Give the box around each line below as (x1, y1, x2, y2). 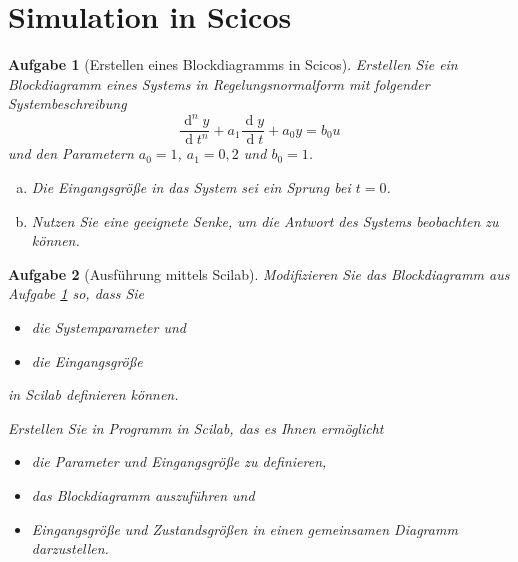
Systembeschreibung (8, 93, 127, 114)
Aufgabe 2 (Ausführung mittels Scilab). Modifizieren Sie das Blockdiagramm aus (8, 263, 510, 284)
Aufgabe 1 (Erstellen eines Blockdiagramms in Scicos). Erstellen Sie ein (8, 54, 458, 75)
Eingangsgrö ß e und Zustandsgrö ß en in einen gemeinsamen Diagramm (31, 518, 458, 539)
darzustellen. (31, 538, 109, 559)
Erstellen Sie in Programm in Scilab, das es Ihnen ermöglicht (8, 417, 384, 438)
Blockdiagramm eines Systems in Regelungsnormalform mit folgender (8, 73, 430, 94)
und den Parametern (8, 143, 134, 164)
